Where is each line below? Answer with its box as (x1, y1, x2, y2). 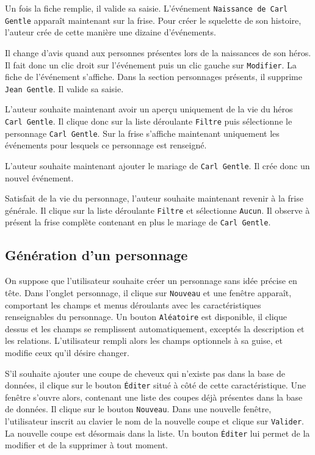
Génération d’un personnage (5, 246, 188, 264)
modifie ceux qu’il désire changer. (5, 346, 129, 359)
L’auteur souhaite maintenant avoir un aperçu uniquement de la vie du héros (5, 103, 293, 115)
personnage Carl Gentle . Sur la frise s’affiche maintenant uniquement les (5, 126, 280, 139)
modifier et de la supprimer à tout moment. (5, 439, 168, 451)
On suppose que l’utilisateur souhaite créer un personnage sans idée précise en (5, 274, 297, 287)
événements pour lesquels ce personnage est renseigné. (5, 139, 207, 151)
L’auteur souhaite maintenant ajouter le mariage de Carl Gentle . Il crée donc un (5, 159, 310, 172)
